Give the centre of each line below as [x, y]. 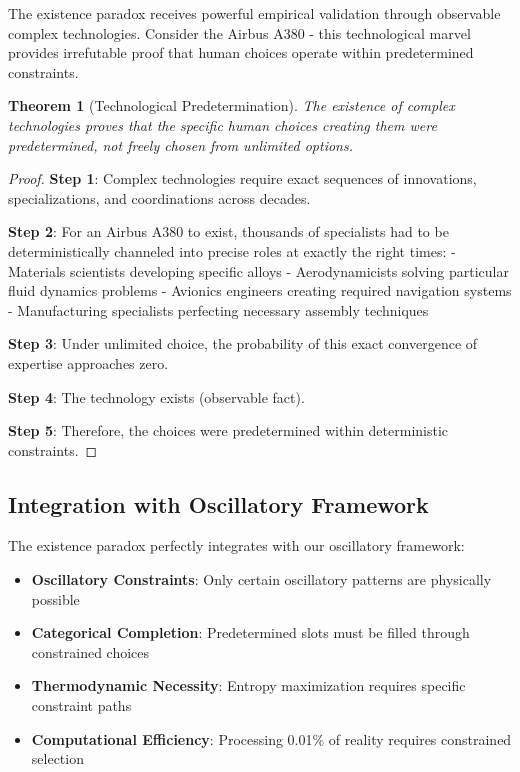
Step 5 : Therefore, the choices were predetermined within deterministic [228, 430]
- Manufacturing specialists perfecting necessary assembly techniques [218, 309]
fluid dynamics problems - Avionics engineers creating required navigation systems [260, 290]
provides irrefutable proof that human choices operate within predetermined [241, 52]
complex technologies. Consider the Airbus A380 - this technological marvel [239, 32]
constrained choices [90, 651]
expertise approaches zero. [88, 362]
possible [55, 598]
